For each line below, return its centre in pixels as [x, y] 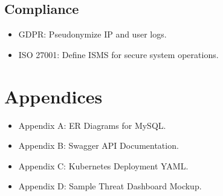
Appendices [53, 96]
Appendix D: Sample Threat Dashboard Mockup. [110, 186]
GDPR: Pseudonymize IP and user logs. [92, 34]
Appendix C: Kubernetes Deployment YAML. [103, 165]
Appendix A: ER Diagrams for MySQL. [92, 125]
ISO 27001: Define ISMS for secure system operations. [118, 54]
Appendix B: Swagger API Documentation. [99, 145]
